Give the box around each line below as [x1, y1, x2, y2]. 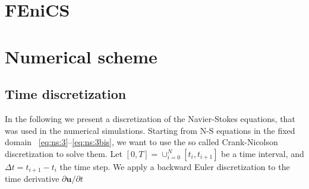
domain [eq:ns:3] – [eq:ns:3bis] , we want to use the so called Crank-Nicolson [5, 136, 278, 148]
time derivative [5, 172, 59, 185]
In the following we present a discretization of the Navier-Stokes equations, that [5, 112, 295, 124]
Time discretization [5, 85, 127, 103]
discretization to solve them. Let [5, 147, 122, 159]
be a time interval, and [221, 147, 304, 159]
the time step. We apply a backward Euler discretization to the [59, 160, 290, 172]
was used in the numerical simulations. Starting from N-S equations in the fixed [5, 124, 295, 136]
